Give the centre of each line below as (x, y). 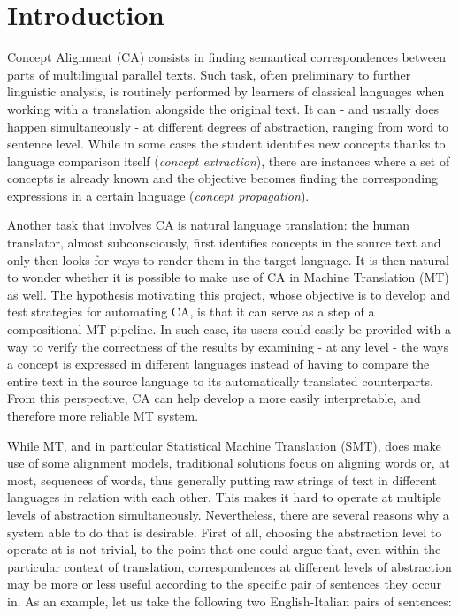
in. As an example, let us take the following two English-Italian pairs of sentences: (229, 601)
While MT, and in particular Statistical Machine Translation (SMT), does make (224, 445)
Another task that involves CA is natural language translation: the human (209, 225)
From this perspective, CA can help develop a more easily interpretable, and (214, 398)
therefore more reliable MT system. (103, 415)
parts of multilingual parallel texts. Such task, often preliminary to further (209, 74)
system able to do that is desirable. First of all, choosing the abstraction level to (225, 532)
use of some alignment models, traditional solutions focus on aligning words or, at (229, 463)
